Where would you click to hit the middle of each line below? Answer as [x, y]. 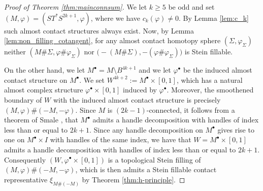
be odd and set [191, 7]
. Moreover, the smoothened [210, 90]
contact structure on [36, 79]
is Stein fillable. [209, 52]
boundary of [23, 99]
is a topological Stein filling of [154, 159]
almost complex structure [44, 90]
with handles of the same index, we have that [121, 139]
